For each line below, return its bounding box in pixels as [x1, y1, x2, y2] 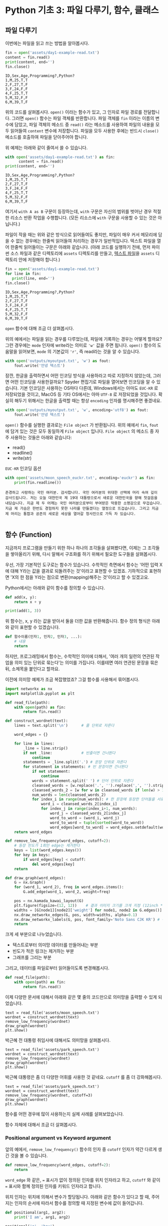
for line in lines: [14, 741, 55, 746]
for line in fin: [5, 271, 41, 276]
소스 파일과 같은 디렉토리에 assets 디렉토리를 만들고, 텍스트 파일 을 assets [10, 251, 155, 257]
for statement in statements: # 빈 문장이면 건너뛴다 [23, 764, 128, 769]
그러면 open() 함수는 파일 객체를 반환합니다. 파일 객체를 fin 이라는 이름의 [11, 115, 154, 121]
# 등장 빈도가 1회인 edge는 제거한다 [14, 843, 80, 848]
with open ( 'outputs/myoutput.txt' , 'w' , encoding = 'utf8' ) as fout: [5, 408, 149, 413]
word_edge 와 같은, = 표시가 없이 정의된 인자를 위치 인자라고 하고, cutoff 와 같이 [5, 1176, 160, 1183]
